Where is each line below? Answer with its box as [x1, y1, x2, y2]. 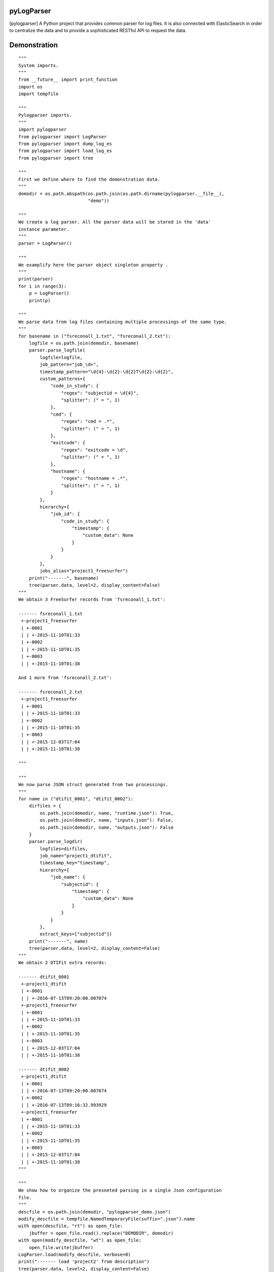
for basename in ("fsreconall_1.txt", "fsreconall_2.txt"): [18, 333, 171, 339]
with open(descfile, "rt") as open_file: [18, 1223, 123, 1229]
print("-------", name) [28, 938, 88, 944]
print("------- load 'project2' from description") [18, 1259, 150, 1264]
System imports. [18, 63, 59, 68]
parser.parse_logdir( [28, 839, 83, 845]
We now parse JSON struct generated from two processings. [18, 782, 168, 788]
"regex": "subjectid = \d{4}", [61, 390, 139, 396]
